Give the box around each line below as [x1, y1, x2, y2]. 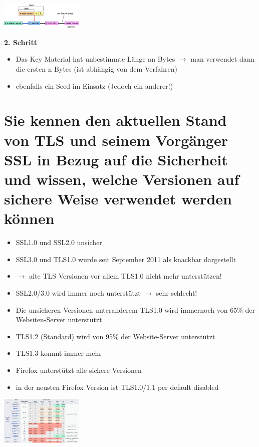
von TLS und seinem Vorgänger [4, 129, 228, 150]
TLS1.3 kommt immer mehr [16, 348, 102, 358]
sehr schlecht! [156, 288, 197, 298]
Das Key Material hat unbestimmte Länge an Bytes [16, 54, 175, 64]
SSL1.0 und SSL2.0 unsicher [16, 237, 102, 248]
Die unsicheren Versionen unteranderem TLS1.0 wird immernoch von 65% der [16, 304, 255, 315]
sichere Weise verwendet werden [4, 188, 232, 209]
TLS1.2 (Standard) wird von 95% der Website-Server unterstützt [16, 331, 215, 341]
